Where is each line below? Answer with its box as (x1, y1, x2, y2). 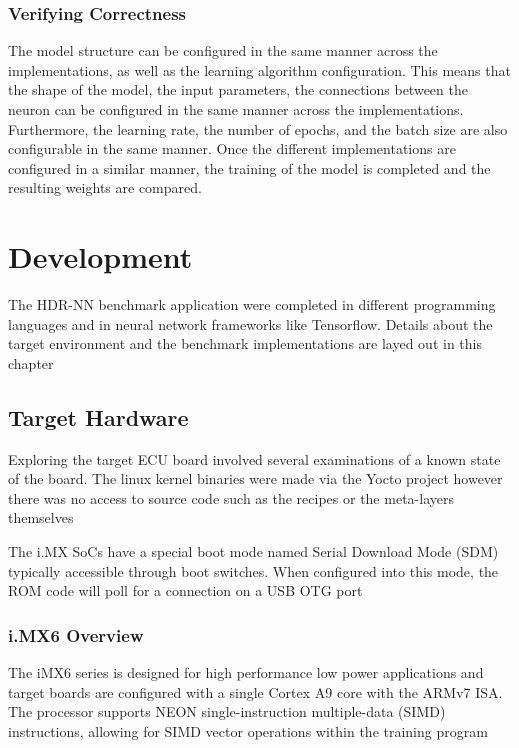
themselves (8, 507, 74, 528)
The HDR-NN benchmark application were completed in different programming (8, 294, 496, 315)
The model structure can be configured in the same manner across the (8, 40, 438, 61)
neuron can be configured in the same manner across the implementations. (8, 99, 464, 119)
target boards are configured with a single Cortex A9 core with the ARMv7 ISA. (8, 681, 503, 702)
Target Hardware (8, 401, 189, 432)
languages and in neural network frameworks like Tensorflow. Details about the (8, 313, 493, 334)
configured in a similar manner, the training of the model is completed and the (8, 157, 491, 178)
